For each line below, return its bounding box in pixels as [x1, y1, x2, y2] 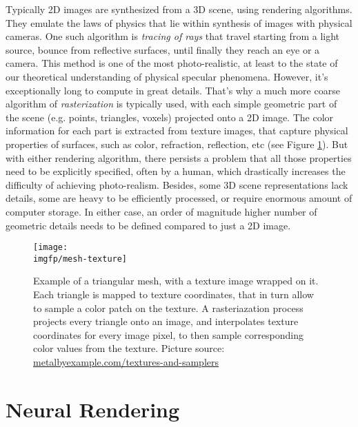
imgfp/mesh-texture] [33, 253, 128, 264]
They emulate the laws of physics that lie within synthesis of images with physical [6, 15, 352, 30]
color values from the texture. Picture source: [33, 341, 225, 355]
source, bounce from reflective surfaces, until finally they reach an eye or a [6, 42, 320, 56]
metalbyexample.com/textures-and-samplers [33, 354, 219, 368]
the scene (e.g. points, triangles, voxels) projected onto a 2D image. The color [6, 110, 334, 124]
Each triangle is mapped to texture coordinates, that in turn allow [33, 287, 314, 301]
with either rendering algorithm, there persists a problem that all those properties [6, 150, 352, 165]
